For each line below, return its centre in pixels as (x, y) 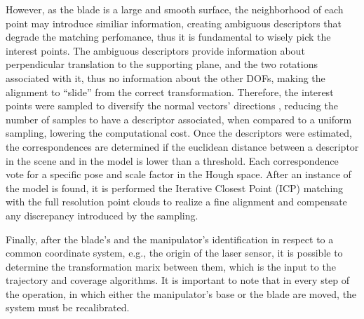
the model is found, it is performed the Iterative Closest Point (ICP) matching (175, 188)
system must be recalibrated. (68, 307)
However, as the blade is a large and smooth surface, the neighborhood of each (175, 9)
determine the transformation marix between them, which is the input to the (171, 266)
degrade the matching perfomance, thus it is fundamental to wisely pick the (168, 37)
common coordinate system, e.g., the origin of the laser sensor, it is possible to (174, 253)
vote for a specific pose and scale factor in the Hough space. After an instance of (178, 174)
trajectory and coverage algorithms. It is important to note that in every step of (178, 280)
